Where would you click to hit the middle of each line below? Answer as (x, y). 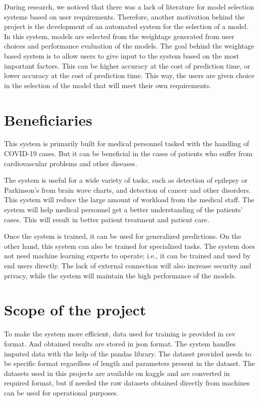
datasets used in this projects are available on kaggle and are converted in (117, 373)
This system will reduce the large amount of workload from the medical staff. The (129, 199)
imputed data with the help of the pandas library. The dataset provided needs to (128, 353)
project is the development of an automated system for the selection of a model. (126, 26)
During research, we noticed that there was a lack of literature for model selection (129, 7)
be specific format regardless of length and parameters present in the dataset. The (129, 363)
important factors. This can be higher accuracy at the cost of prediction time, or (127, 65)
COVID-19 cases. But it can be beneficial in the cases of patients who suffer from (129, 153)
